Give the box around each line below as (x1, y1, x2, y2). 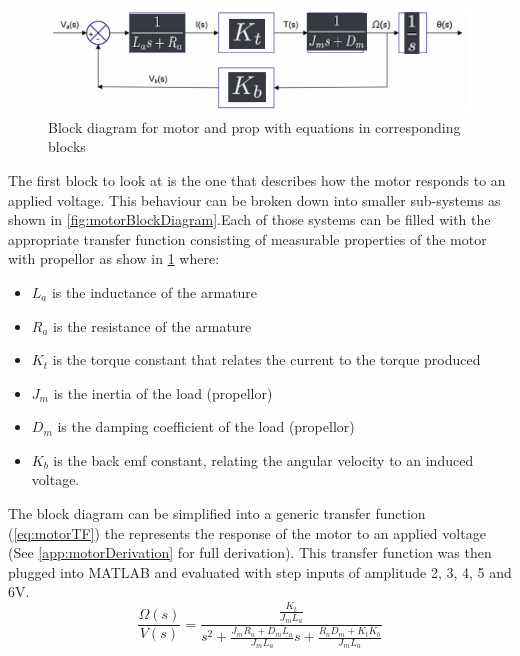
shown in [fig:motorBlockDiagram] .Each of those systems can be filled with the (8, 209, 491, 230)
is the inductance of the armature (51, 281, 258, 302)
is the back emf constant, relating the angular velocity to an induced (53, 449, 474, 470)
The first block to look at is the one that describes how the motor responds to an (8, 169, 506, 190)
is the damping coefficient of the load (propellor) (57, 416, 355, 437)
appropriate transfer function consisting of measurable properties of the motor (8, 228, 487, 249)
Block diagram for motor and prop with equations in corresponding (48, 116, 461, 137)
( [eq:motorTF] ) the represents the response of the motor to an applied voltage (8, 522, 486, 543)
